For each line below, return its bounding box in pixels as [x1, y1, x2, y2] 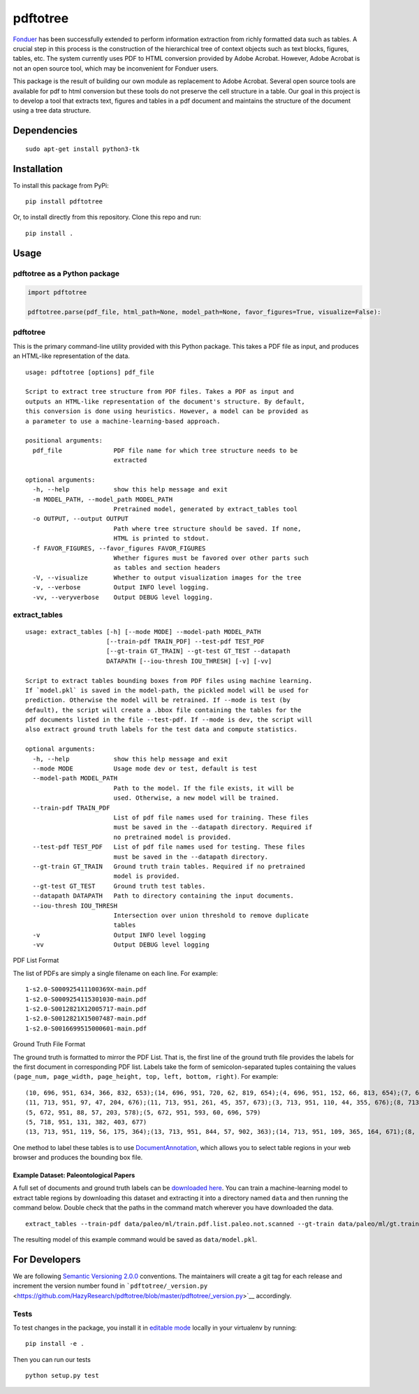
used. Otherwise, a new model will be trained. [113, 794, 279, 802]
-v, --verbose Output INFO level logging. [32, 584, 209, 591]
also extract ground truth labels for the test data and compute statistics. [25, 726, 298, 733]
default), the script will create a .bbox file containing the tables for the [25, 706, 302, 714]
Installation [13, 163, 63, 175]
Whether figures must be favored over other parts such [113, 554, 309, 562]
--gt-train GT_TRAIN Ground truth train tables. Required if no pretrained [32, 862, 305, 870]
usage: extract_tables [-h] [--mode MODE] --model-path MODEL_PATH [25, 628, 261, 635]
